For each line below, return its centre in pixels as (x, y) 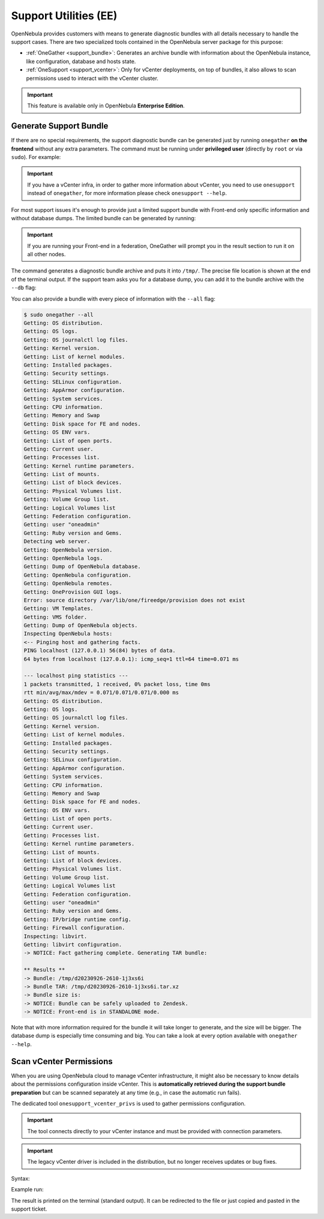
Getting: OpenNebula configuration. (78, 575)
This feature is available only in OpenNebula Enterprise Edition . (106, 106)
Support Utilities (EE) (64, 16)
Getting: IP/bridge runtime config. (78, 919)
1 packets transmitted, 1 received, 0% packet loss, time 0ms (117, 684)
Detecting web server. (57, 541)
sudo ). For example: (36, 157)
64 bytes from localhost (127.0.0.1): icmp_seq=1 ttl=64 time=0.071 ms (131, 659)
